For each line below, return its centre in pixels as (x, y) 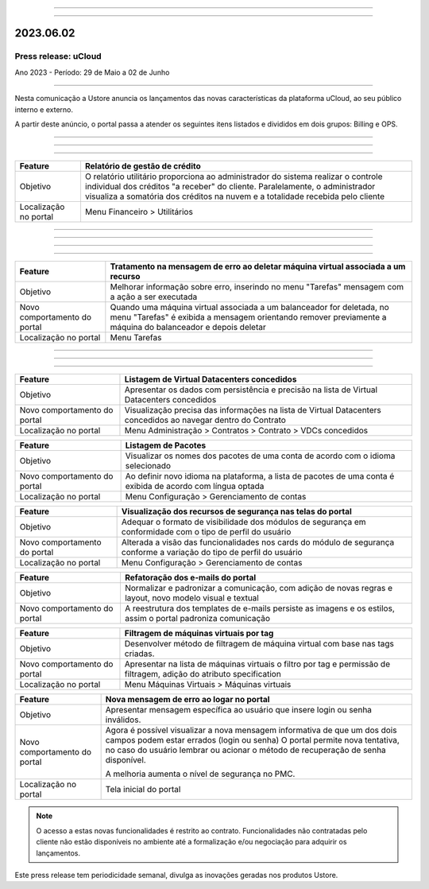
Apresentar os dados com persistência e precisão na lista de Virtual (251, 390)
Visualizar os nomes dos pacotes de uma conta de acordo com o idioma (260, 456)
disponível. (126, 760)
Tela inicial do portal (143, 790)
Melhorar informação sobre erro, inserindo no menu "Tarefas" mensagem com (257, 287)
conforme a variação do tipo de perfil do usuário (212, 553)
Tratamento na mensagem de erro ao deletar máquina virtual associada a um (258, 266)
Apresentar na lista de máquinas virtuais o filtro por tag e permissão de (257, 664)
